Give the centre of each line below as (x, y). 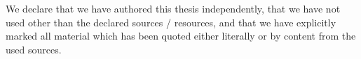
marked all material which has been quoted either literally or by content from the (181, 36)
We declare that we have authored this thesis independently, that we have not (173, 8)
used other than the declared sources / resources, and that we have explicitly (171, 22)
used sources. (34, 49)
